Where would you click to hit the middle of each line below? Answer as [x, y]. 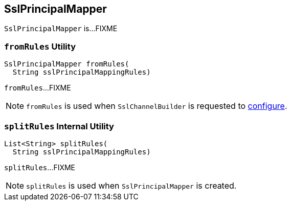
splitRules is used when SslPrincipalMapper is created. [131, 185]
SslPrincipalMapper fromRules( [67, 64]
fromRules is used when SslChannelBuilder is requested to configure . [157, 106]
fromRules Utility [40, 46]
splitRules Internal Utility [59, 126]
